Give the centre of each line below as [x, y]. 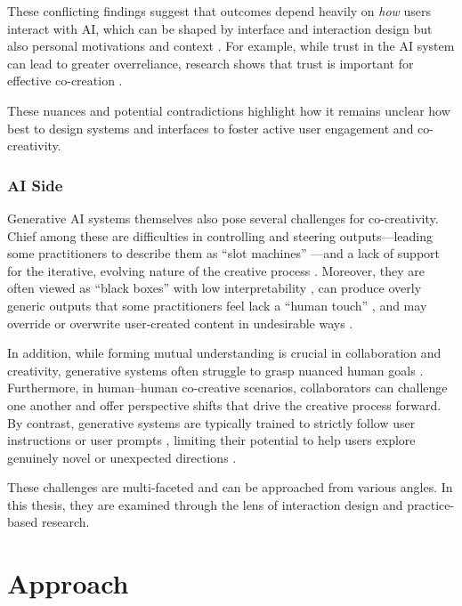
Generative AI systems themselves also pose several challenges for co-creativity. [223, 218]
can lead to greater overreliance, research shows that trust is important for [211, 63]
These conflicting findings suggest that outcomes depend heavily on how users [219, 11]
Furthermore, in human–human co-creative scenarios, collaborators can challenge [227, 388]
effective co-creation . [65, 81]
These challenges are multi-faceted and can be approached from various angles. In [230, 487]
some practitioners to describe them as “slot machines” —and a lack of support [223, 253]
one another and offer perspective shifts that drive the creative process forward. [224, 404]
